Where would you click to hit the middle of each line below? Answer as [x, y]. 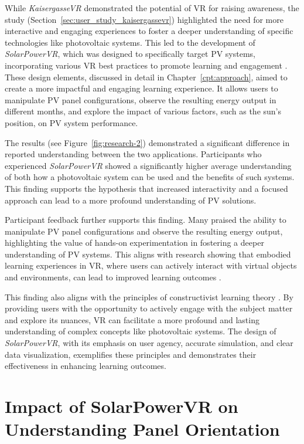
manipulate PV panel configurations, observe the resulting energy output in [141, 99]
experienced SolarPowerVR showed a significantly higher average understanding [148, 165]
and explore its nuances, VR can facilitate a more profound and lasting [132, 319]
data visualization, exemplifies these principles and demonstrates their [131, 354]
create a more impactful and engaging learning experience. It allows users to [141, 88]
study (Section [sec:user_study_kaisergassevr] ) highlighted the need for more [144, 19]
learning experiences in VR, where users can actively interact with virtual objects [151, 265]
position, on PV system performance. [71, 122]
